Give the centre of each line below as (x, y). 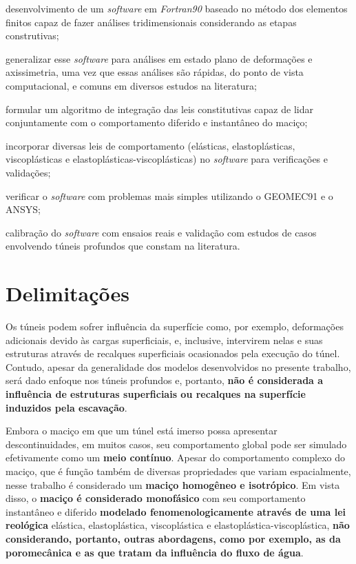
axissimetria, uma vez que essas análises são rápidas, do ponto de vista (155, 72)
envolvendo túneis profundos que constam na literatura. (123, 246)
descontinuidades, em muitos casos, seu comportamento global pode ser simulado (176, 444)
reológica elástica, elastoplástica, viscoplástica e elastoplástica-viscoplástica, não (178, 525)
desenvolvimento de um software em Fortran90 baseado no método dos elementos (177, 8)
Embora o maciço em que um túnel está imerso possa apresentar (142, 431)
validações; (28, 172)
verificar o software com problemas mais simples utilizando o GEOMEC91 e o (169, 195)
